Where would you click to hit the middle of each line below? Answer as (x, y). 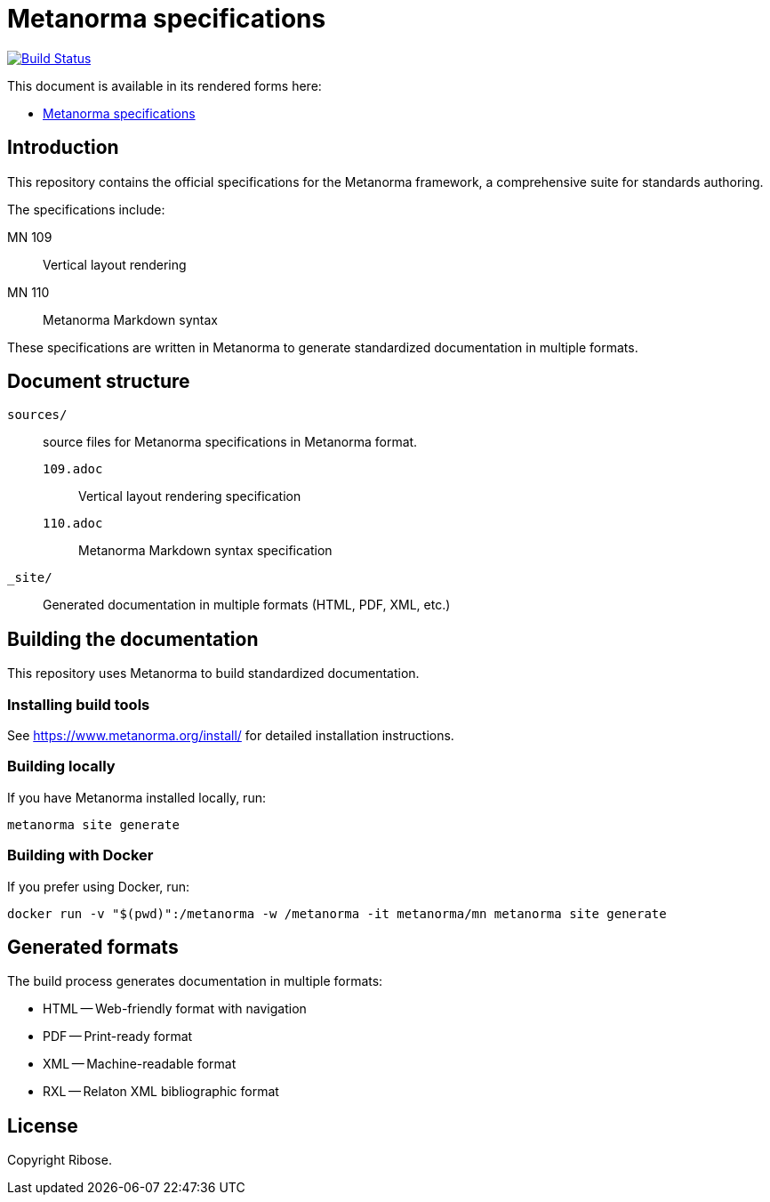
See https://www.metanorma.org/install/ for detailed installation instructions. (231, 736)
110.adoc (73, 524)
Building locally (61, 766)
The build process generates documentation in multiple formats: (195, 981)
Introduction (63, 148)
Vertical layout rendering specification (190, 496)
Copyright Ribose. (60, 1160)
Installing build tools (79, 704)
